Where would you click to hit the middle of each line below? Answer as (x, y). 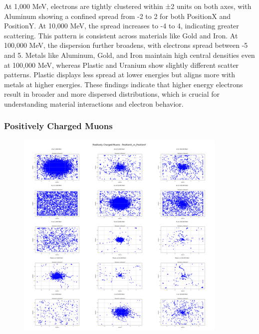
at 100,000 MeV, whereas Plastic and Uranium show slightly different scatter (122, 65)
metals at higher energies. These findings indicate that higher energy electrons (124, 84)
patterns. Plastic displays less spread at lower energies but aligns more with (120, 75)
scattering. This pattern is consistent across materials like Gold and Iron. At (121, 35)
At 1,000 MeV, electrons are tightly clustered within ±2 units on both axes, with (128, 6)
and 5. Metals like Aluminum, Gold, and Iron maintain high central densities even (129, 55)
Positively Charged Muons (58, 126)
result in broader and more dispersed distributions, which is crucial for (112, 94)
